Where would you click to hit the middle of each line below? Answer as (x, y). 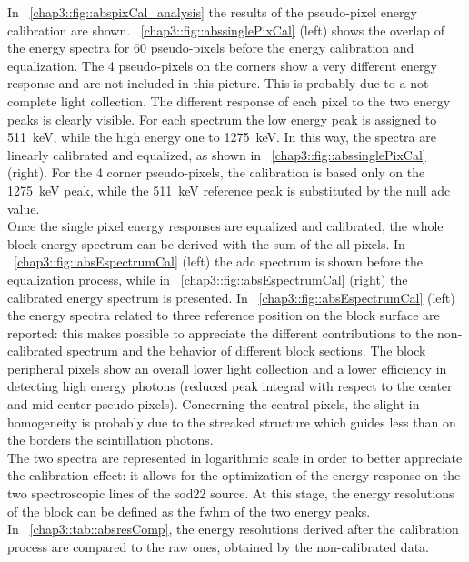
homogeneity (42, 421)
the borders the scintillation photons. (110, 440)
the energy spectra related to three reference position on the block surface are (224, 315)
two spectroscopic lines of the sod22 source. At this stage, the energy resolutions (231, 493)
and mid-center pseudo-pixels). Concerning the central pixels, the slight (206, 404)
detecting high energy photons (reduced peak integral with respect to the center (230, 386)
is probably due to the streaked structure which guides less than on (269, 421)
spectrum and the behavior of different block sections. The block (246, 351)
